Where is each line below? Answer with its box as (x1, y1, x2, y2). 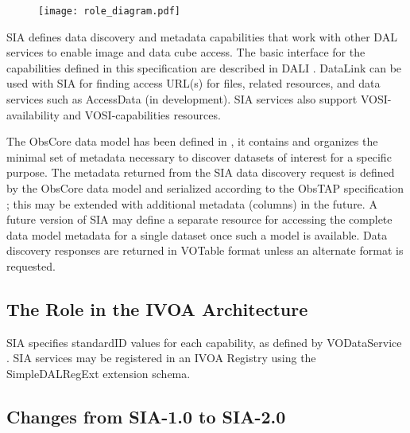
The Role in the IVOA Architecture (6, 296, 308, 321)
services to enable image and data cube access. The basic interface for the (6, 44, 366, 60)
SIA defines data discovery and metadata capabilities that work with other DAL (6, 28, 397, 45)
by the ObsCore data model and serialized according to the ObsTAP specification (6, 180, 404, 196)
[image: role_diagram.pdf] (38, 6, 180, 17)
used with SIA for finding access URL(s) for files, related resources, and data (6, 75, 381, 92)
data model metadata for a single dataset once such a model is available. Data (6, 226, 388, 243)
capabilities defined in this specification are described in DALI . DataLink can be (6, 59, 402, 76)
